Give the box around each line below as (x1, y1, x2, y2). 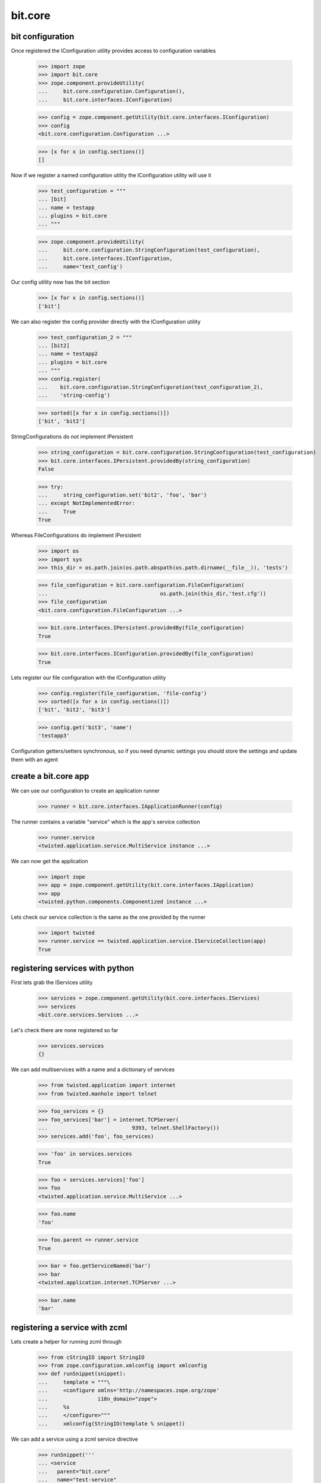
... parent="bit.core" (38, 1468, 111, 1475)
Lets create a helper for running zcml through (11, 1338, 122, 1345)
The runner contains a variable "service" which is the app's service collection (11, 818, 201, 825)
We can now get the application (11, 857, 88, 864)
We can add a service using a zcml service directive (11, 1436, 139, 1443)
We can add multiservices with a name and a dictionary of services (11, 1066, 175, 1073)
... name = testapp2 (38, 351, 98, 357)
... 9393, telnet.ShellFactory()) (38, 1125, 220, 1131)
